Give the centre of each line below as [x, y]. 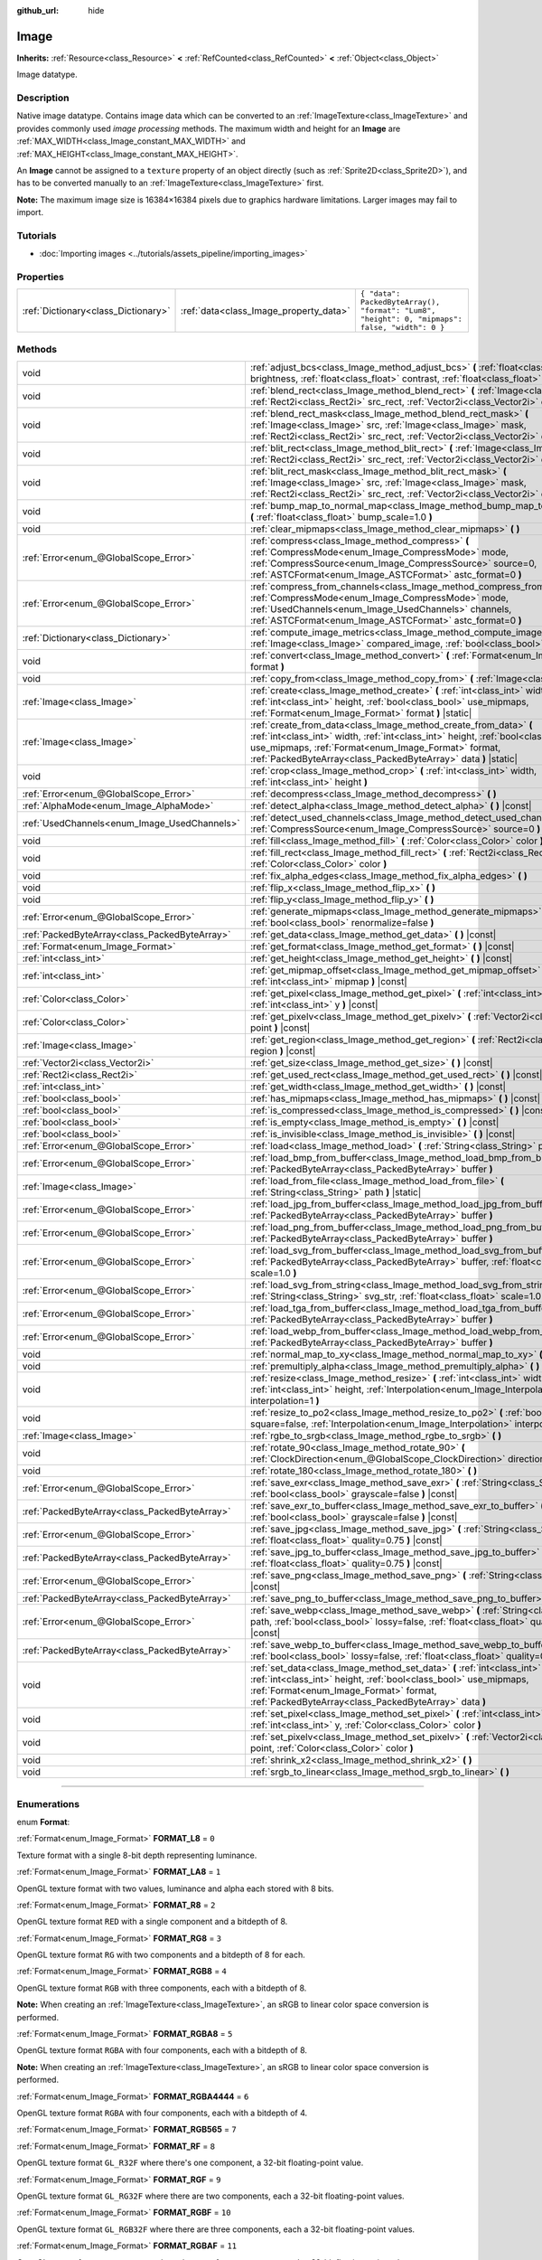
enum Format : [43, 1822]
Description [43, 98]
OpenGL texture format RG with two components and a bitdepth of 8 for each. [161, 1955]
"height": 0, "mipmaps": [411, 320]
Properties [41, 278]
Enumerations [48, 1803]
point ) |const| [280, 1028]
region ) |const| [283, 1051]
